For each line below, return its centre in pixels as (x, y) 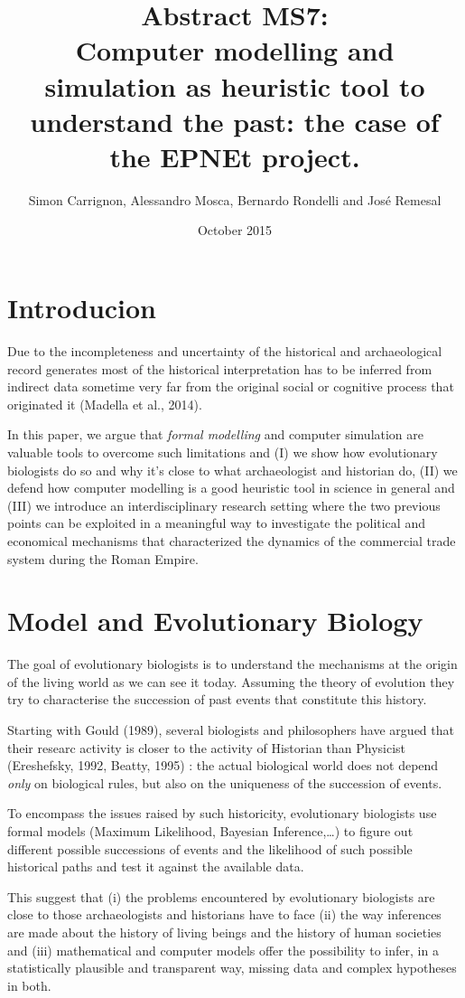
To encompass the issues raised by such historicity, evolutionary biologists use (222, 813)
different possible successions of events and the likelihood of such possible (210, 848)
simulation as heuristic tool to (235, 85)
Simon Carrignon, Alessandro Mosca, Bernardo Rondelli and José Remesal (235, 199)
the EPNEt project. (235, 156)
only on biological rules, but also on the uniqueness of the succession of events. (225, 782)
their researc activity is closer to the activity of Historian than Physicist (207, 747)
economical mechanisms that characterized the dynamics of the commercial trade (232, 540)
